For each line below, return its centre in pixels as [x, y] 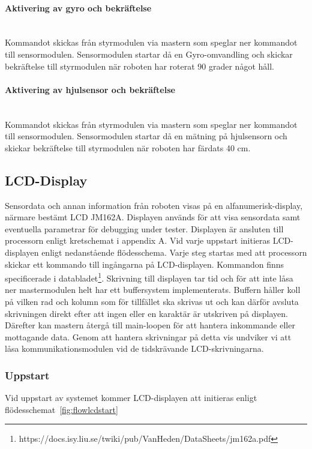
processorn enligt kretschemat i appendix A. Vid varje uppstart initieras [138, 240]
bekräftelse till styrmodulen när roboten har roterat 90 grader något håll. [139, 66]
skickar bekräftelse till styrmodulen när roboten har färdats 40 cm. [128, 147]
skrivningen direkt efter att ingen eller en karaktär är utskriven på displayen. [146, 313]
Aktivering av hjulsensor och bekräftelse [90, 89]
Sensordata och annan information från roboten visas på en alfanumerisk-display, [154, 205]
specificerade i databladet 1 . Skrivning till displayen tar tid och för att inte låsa [149, 277]
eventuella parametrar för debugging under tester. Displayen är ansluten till [144, 228]
